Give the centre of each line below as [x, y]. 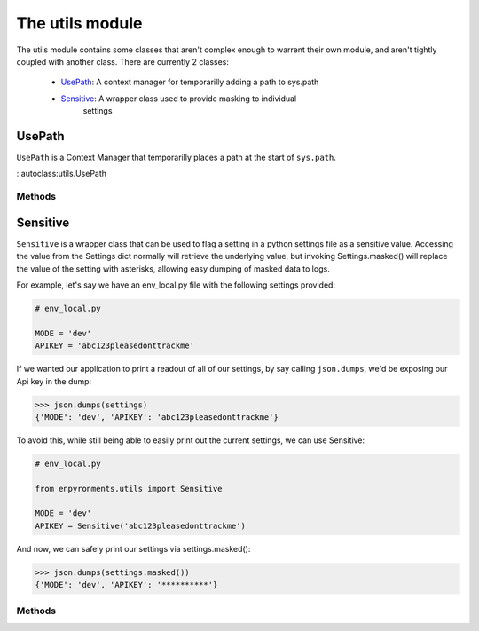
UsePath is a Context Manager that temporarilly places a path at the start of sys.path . [177, 158]
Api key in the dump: [54, 381]
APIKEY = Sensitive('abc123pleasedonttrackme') [140, 525]
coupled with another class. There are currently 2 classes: [123, 61]
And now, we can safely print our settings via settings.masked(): [133, 548]
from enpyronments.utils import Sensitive [129, 489]
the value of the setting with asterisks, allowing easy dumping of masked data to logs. [173, 268]
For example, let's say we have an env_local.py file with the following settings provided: [176, 285]
